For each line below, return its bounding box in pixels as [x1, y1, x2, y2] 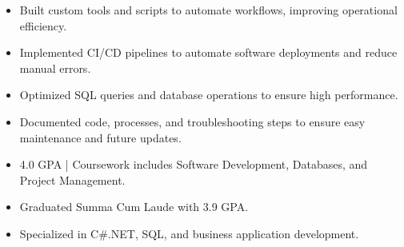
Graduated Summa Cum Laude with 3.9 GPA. [19, 198, 249, 215]
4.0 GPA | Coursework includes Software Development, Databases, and [19, 156, 368, 173]
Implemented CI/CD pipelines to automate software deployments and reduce [19, 44, 398, 61]
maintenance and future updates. [19, 129, 182, 145]
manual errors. [19, 59, 91, 76]
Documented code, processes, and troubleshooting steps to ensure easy [19, 113, 366, 129]
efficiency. [19, 17, 67, 34]
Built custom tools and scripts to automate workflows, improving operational [19, 2, 398, 18]
